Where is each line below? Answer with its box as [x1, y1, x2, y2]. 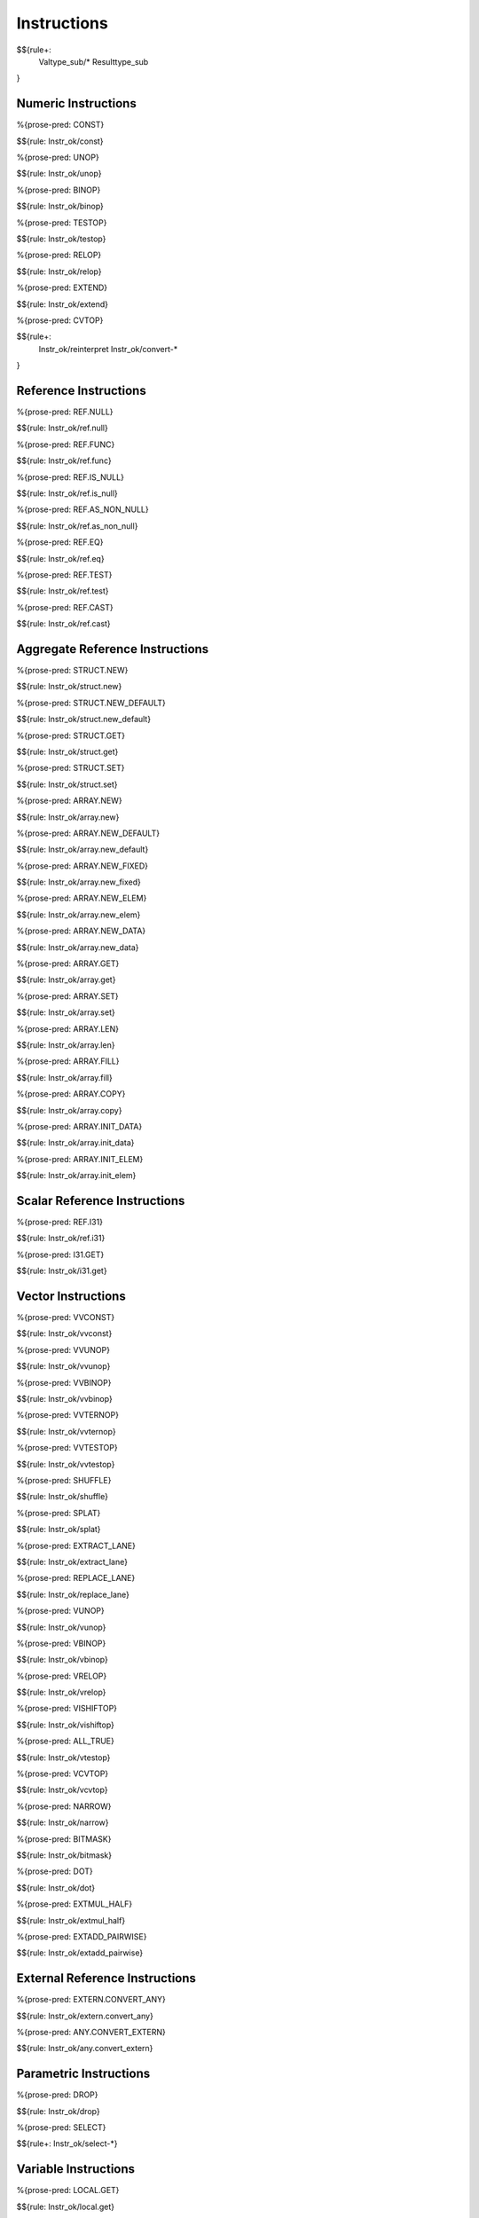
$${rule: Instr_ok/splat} [16, 1524, 101, 1535]
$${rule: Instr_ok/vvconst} [16, 1328, 113, 1339]
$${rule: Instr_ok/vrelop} [16, 1687, 106, 1698]
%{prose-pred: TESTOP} [16, 217, 107, 228]
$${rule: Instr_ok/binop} [16, 201, 104, 212]
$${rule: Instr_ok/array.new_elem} [16, 909, 141, 920]
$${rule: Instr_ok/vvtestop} [16, 1459, 115, 1469]
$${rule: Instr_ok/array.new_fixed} [16, 877, 141, 887]
